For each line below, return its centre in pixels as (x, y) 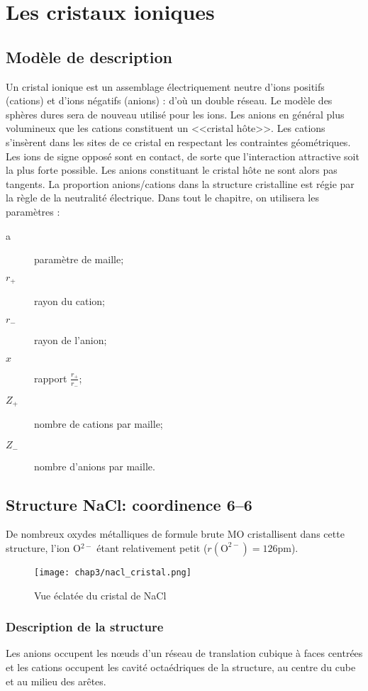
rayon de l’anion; (71, 340)
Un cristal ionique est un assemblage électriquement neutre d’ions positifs (165, 86)
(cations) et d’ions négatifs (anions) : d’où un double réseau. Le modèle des (169, 100)
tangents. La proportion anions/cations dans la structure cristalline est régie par (180, 183)
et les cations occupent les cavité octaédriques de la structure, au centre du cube (181, 667)
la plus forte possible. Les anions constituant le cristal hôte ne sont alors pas (172, 170)
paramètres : (33, 211)
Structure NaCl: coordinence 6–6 (129, 504)
